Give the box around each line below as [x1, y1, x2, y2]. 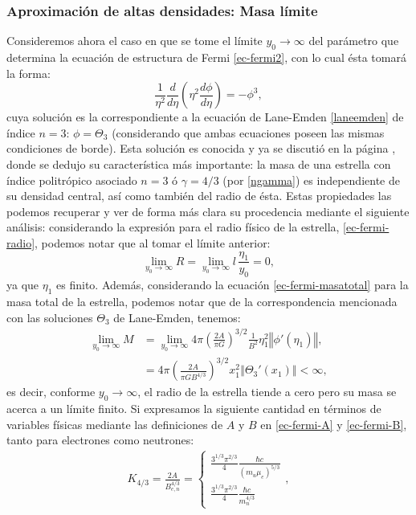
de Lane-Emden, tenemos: [113, 309, 241, 325]
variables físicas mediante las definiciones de [6, 415, 223, 432]
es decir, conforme [6, 383, 96, 400]
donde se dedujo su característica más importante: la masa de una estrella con [6, 155, 391, 172]
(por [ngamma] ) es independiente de [222, 171, 400, 188]
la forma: [6, 64, 51, 81]
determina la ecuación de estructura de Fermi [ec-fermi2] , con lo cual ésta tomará [6, 49, 406, 66]
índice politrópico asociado [6, 171, 137, 188]
